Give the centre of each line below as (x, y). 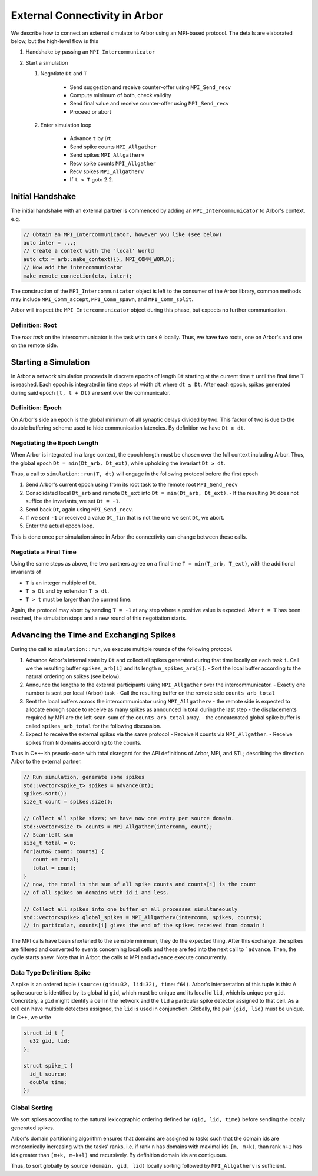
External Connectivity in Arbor (87, 15)
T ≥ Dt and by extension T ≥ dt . (67, 591)
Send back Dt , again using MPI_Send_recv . (79, 509)
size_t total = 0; (50, 843)
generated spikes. (33, 1128)
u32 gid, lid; (50, 1041)
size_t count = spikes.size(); (69, 802)
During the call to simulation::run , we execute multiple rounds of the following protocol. (122, 649)
